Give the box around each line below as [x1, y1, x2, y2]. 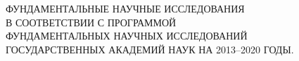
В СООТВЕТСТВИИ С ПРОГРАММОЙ [6, 15, 177, 29]
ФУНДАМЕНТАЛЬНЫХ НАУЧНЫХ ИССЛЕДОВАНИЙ [6, 28, 248, 43]
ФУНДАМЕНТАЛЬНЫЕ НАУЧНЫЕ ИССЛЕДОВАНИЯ [6, 1, 245, 15]
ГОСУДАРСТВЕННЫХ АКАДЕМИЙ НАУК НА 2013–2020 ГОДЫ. [6, 42, 294, 56]
